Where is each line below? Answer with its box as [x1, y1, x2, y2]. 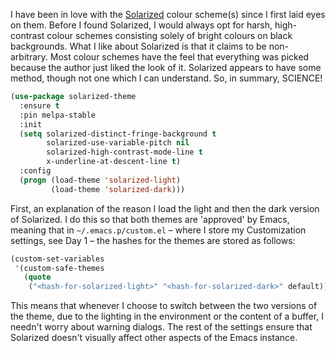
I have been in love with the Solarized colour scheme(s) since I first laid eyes [10, 9, 326, 20]
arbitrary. [10, 51, 48, 63]
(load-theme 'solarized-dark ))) [50, 184, 186, 194]
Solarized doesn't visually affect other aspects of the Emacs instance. [10, 332, 298, 344]
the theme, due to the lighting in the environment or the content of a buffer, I [10, 310, 324, 323]
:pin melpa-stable [19, 110, 97, 120]
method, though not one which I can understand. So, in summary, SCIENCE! [10, 72, 323, 84]
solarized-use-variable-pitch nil [46, 138, 190, 148]
